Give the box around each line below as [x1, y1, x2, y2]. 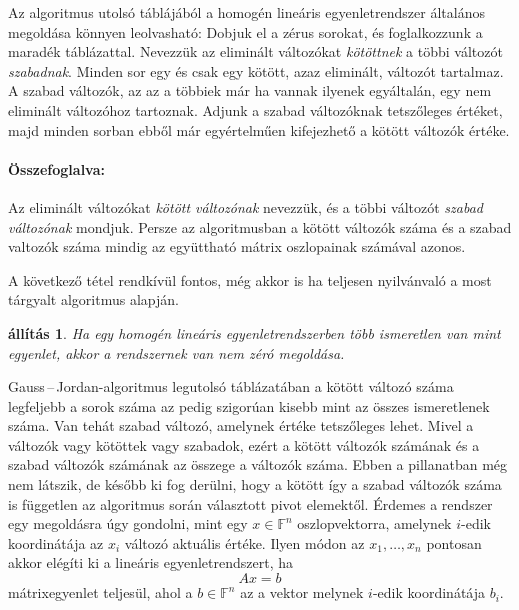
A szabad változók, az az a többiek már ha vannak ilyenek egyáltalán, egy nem [8, 80, 492, 101]
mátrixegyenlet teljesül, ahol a [8, 582, 193, 603]
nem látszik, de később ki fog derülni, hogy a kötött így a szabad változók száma [8, 474, 502, 495]
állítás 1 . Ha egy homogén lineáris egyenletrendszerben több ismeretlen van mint [8, 322, 501, 343]
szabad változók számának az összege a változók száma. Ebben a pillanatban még [8, 454, 508, 475]
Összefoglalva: [8, 158, 106, 179]
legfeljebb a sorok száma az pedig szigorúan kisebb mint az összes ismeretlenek [8, 395, 490, 416]
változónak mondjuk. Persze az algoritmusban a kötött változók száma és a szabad [8, 216, 512, 237]
